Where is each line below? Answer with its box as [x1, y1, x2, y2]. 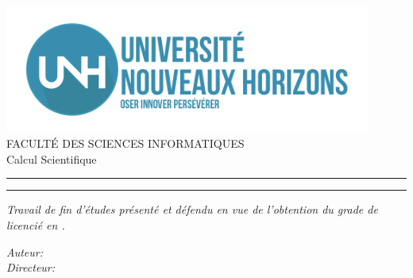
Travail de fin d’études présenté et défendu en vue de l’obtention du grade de [6, 201, 378, 218]
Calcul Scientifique [6, 150, 97, 167]
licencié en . [6, 216, 65, 233]
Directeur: [6, 259, 56, 276]
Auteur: [6, 243, 44, 260]
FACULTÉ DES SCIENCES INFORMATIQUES [6, 135, 245, 152]
